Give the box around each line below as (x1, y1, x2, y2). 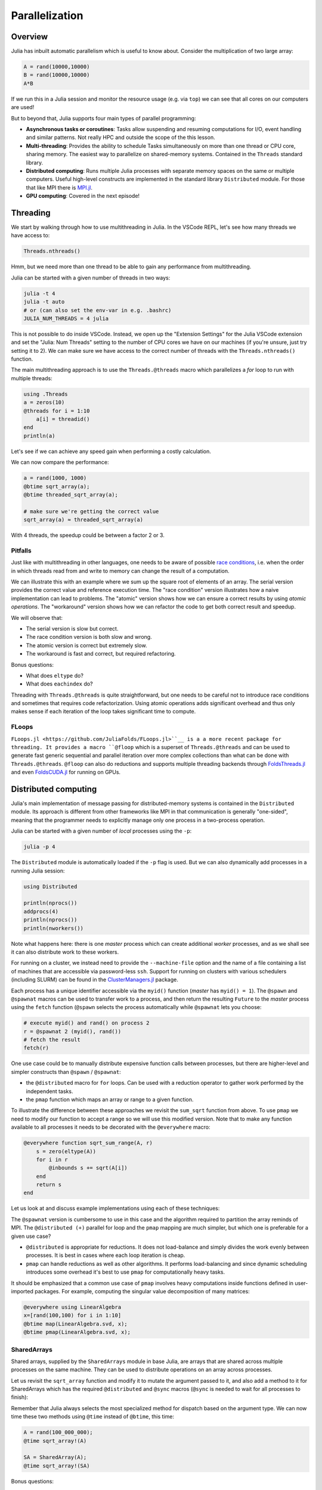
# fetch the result (23, 1036, 80, 1043)
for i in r (36, 1156, 68, 1163)
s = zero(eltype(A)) (36, 1148, 97, 1154)
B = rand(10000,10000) (23, 72, 90, 79)
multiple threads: (11, 374, 53, 381)
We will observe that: (11, 614, 63, 621)
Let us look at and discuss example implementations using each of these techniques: (11, 1205, 220, 1212)
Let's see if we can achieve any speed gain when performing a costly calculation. (11, 448, 211, 455)
